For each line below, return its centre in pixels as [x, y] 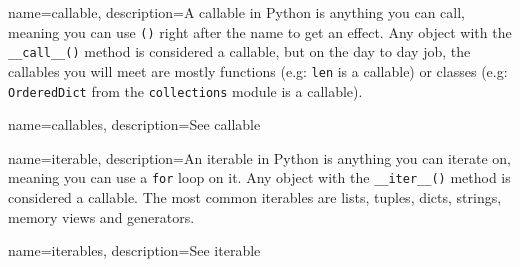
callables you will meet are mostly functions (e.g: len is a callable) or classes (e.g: [258, 70]
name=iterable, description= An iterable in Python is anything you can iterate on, [260, 157]
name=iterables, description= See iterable [134, 250]
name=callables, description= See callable [134, 124]
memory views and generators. [101, 216]
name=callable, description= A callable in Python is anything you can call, [236, 12]
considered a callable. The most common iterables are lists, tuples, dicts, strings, [255, 197]
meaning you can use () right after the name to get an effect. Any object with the [260, 31]
